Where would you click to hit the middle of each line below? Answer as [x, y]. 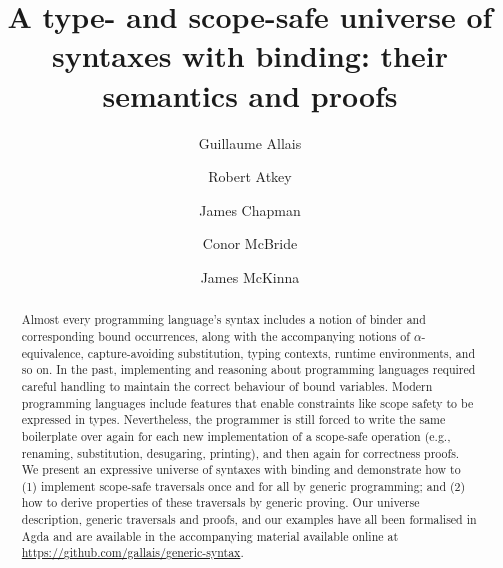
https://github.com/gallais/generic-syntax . [132, 552]
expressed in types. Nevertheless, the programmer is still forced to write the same [233, 419]
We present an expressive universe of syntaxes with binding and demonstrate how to [241, 469]
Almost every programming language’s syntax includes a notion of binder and [223, 319]
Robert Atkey [250, 176]
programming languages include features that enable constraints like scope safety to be [247, 402]
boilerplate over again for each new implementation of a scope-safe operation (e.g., [236, 435]
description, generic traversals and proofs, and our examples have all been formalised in [249, 519]
